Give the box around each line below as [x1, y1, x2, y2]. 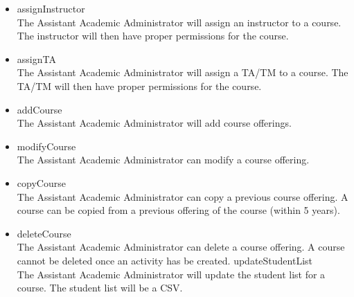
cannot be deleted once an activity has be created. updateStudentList [17, 253, 313, 267]
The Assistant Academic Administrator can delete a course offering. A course [17, 240, 345, 254]
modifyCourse [17, 138, 76, 153]
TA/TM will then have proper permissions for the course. [17, 78, 262, 93]
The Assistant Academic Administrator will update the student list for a [17, 267, 326, 281]
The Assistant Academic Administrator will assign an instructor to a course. [17, 15, 342, 29]
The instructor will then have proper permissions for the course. [17, 28, 289, 43]
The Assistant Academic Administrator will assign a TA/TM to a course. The [17, 65, 348, 80]
